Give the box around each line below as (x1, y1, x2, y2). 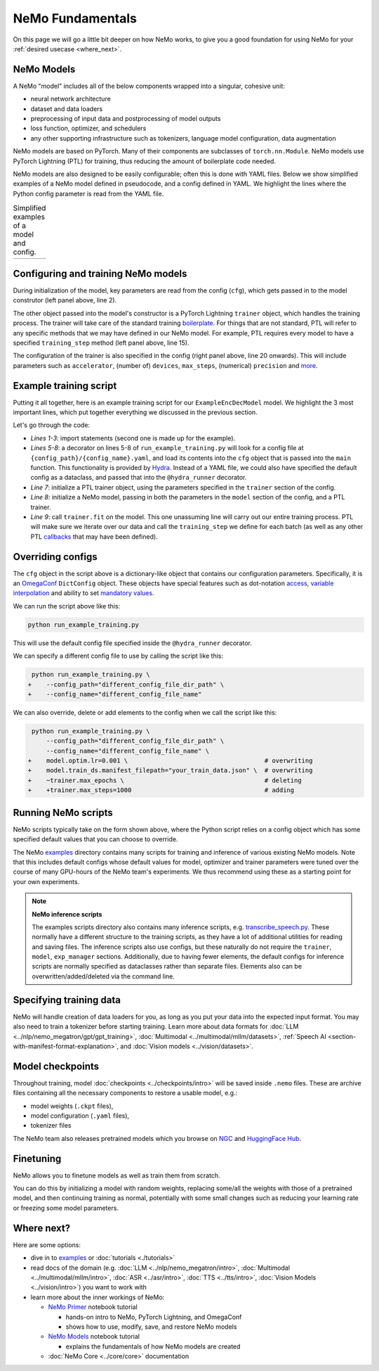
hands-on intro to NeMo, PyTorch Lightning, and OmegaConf (65, 1313, 242, 1321)
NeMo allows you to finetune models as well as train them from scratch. (13, 1171, 220, 1180)
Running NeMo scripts (13, 806, 113, 819)
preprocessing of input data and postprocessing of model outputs (30, 115, 221, 123)
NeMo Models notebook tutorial (48, 1332, 140, 1341)
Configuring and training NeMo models (13, 267, 187, 279)
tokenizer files (30, 1121, 72, 1130)
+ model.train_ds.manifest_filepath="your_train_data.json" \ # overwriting (27, 767, 313, 774)
